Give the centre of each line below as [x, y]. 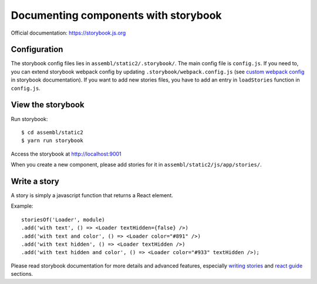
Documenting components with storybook [117, 15]
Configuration [37, 50]
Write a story [35, 181]
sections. [22, 274]
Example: [22, 206]
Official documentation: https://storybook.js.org [68, 33]
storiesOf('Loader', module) [63, 219]
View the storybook [48, 105]
